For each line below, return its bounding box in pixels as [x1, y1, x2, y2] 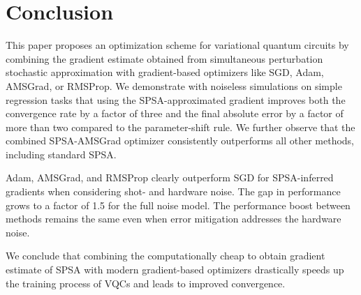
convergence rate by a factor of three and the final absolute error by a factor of [6, 106, 344, 121]
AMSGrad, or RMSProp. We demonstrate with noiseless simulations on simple [6, 78, 342, 93]
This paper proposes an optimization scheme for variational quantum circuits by [6, 38, 349, 52]
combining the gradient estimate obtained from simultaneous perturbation [6, 51, 323, 66]
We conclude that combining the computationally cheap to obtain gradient [6, 248, 325, 263]
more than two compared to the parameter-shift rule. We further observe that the [6, 119, 355, 134]
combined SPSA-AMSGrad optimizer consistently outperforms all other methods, [6, 133, 354, 148]
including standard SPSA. [6, 146, 117, 161]
